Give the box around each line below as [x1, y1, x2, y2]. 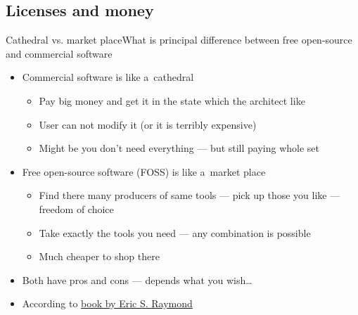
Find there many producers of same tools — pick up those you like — [39, 188, 340, 202]
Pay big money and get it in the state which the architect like [39, 93, 305, 108]
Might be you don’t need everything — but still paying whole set [39, 141, 320, 155]
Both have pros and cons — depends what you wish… [22, 272, 252, 287]
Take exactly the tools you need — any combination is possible [39, 225, 311, 240]
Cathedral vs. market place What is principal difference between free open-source [6, 32, 352, 47]
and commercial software [6, 46, 113, 60]
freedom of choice [39, 201, 114, 216]
